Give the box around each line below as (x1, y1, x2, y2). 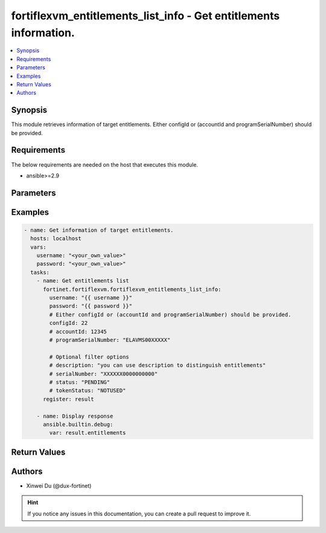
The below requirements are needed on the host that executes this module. (11, 161, 199, 168)
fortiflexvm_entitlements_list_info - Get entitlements (11, 9, 280, 22)
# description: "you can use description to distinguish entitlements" (49, 362, 266, 369)
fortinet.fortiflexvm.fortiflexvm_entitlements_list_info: (43, 286, 222, 293)
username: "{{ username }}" (49, 295, 133, 301)
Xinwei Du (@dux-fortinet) (26, 482, 92, 489)
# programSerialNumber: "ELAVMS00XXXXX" (49, 336, 171, 343)
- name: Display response (36, 412, 113, 420)
